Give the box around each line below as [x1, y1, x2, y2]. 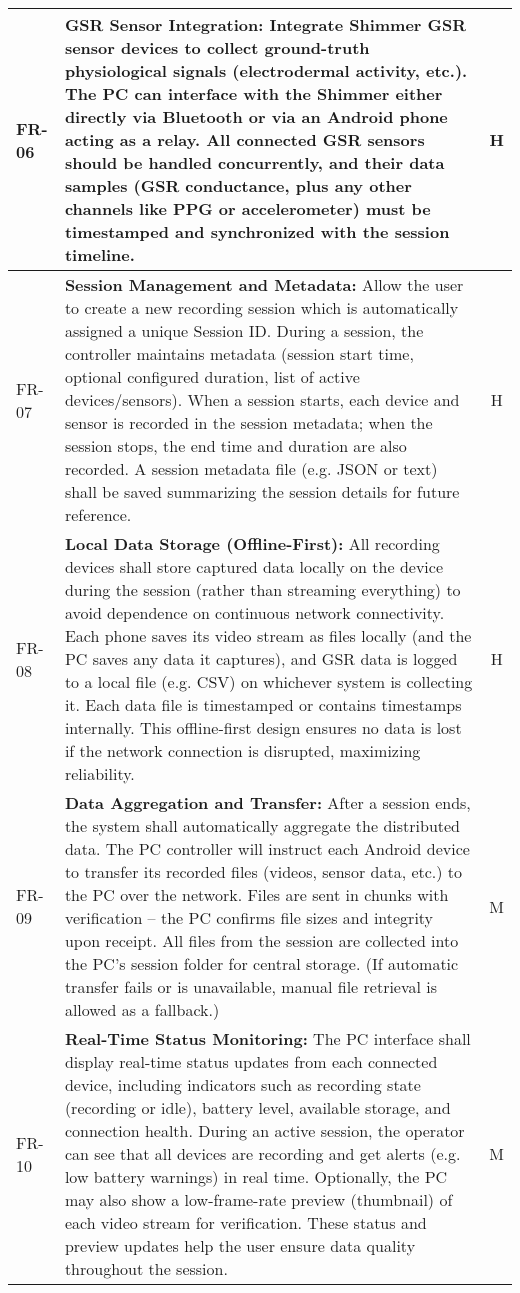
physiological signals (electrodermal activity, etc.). [64, 59, 468, 82]
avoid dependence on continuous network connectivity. [64, 601, 445, 624]
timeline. [64, 243, 135, 266]
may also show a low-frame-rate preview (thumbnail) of [64, 1188, 453, 1211]
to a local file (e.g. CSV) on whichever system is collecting [64, 670, 473, 693]
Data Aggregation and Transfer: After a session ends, [64, 791, 471, 814]
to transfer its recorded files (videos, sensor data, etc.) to [64, 860, 463, 883]
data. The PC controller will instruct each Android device [64, 837, 470, 860]
